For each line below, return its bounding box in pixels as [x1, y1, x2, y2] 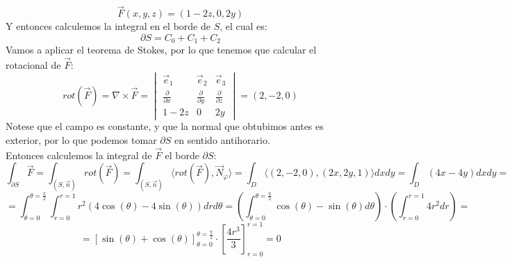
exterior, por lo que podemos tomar [6, 133, 157, 147]
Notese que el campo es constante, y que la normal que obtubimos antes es [6, 119, 324, 133]
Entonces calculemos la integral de [6, 147, 152, 162]
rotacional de [6, 58, 61, 72]
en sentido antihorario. [174, 133, 270, 147]
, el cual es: [220, 19, 267, 33]
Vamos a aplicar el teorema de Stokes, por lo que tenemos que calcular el [6, 42, 317, 57]
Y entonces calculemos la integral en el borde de [6, 19, 210, 33]
